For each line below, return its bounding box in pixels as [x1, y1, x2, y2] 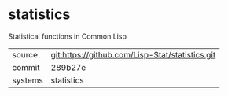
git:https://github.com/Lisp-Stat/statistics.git [50, 49, 216, 60]
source [12, 49, 38, 60]
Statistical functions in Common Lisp [8, 31, 127, 41]
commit [12, 61, 40, 72]
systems [12, 75, 43, 86]
